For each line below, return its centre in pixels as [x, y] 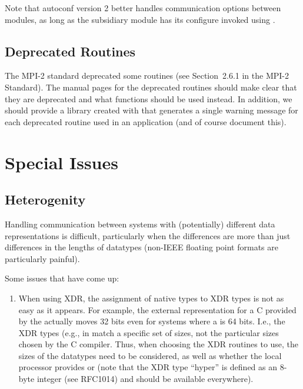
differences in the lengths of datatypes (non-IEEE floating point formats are [141, 247]
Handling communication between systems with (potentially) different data [140, 224]
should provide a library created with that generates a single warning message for [151, 110]
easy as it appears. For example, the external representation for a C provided [157, 309]
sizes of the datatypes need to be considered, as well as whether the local [150, 355]
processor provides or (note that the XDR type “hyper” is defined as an [148, 367]
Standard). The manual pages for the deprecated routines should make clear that [151, 87]
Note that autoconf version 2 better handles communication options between [143, 8]
